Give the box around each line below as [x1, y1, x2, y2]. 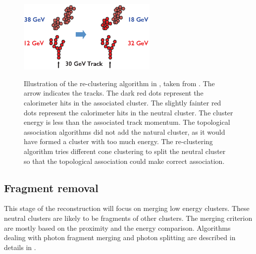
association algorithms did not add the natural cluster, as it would [24, 126, 225, 137]
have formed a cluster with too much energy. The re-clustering [24, 136, 213, 147]
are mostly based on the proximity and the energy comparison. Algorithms [4, 222, 231, 233]
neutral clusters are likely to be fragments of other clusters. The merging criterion [4, 212, 253, 223]
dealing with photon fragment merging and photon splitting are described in [4, 232, 236, 243]
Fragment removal [4, 180, 99, 195]
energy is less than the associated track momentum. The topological [24, 117, 230, 127]
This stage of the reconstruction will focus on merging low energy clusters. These [4, 203, 250, 213]
